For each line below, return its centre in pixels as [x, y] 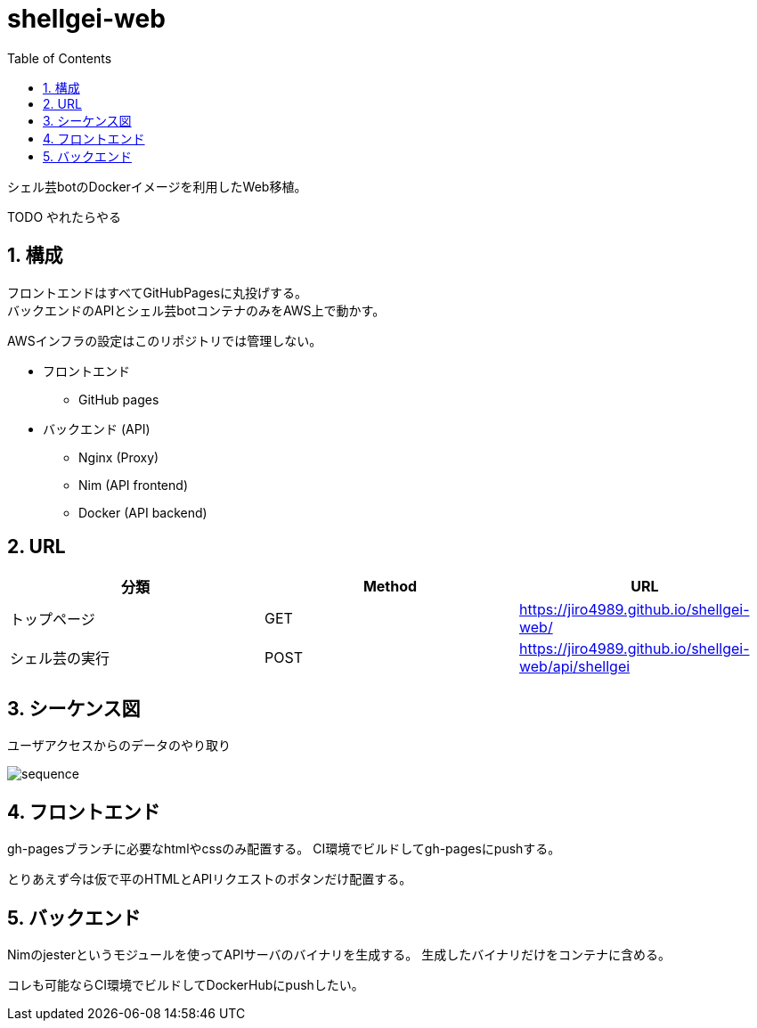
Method [390, 587]
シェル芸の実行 [60, 659]
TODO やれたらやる [65, 216]
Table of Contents [60, 58]
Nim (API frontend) [133, 485]
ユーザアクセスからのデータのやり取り [119, 746]
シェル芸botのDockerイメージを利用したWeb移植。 [157, 186]
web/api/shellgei [574, 667]
